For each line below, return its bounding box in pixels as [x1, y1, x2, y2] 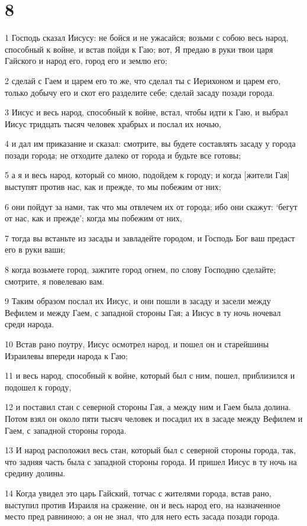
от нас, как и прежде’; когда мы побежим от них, [5, 212, 182, 224]
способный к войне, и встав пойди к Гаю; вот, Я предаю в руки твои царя [5, 43, 273, 55]
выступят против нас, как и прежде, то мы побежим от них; [5, 180, 221, 193]
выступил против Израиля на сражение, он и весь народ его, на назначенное [5, 498, 280, 511]
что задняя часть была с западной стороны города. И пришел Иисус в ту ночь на [5, 455, 297, 467]
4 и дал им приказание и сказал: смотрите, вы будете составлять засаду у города [5, 137, 296, 150]
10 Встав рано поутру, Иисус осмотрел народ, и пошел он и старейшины [5, 338, 269, 350]
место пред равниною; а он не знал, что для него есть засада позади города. [5, 510, 280, 522]
